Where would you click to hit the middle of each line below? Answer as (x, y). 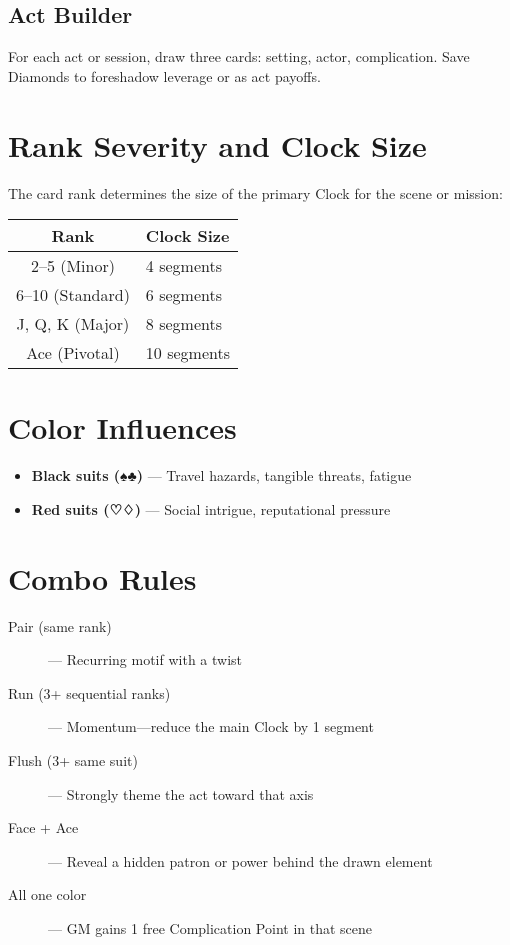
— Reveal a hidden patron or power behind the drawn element (240, 860)
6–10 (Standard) (73, 295)
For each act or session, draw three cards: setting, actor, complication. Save (239, 56)
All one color (47, 894)
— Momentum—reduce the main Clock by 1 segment (211, 726)
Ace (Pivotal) (73, 353)
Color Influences (122, 427)
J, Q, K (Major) (73, 324)
